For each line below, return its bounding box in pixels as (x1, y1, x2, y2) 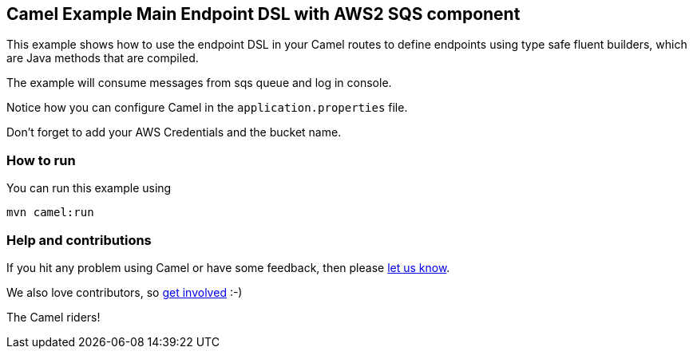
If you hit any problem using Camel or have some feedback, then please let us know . (6, 260, 450, 274)
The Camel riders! (6, 310, 101, 324)
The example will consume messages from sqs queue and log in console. (6, 76, 392, 90)
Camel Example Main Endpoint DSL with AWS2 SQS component (6, 4, 521, 24)
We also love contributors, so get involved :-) (6, 285, 243, 299)
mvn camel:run (6, 206, 94, 219)
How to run (6, 152, 76, 168)
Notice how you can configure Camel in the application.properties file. (6, 101, 408, 115)
